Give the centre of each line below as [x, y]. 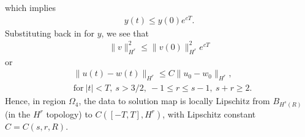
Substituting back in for [50, 33]
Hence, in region [36, 101]
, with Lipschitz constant [209, 114]
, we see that [125, 33]
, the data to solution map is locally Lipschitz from [174, 101]
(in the [18, 114]
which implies [30, 7]
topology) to [69, 114]
